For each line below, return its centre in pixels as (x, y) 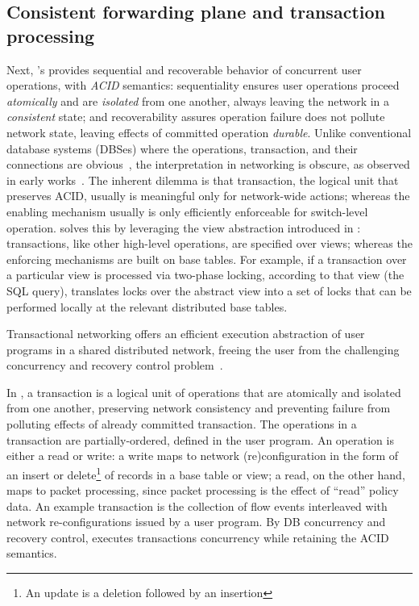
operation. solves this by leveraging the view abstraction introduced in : (184, 227)
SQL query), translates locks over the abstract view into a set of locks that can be (209, 290)
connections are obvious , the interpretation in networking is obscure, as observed (208, 164)
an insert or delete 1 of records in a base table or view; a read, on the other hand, (206, 473)
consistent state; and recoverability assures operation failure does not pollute (196, 117)
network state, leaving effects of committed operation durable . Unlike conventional (209, 132)
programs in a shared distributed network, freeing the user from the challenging (203, 349)
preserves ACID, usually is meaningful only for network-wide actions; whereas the (208, 196)
